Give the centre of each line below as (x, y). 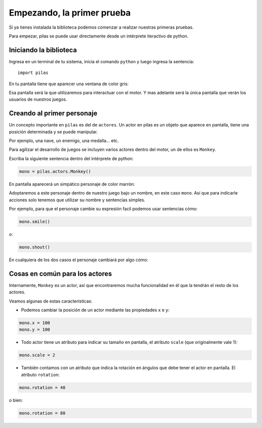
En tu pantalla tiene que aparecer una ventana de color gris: (69, 84)
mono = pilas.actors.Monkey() (55, 171)
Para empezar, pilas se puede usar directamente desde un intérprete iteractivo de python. (99, 36)
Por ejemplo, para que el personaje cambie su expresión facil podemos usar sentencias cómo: (103, 209)
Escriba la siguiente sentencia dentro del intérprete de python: (71, 159)
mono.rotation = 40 (42, 387)
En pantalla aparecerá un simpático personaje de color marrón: (72, 184)
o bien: (16, 400)
